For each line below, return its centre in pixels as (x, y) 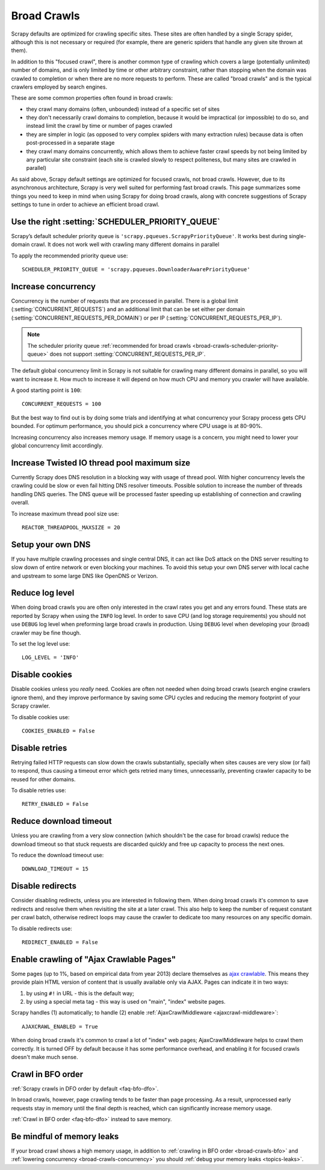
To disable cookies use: (40, 717)
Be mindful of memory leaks (65, 1136)
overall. (20, 503)
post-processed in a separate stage (70, 143)
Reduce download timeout (61, 821)
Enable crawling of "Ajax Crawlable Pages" (94, 959)
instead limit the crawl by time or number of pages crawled (99, 126)
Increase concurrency (54, 286)
